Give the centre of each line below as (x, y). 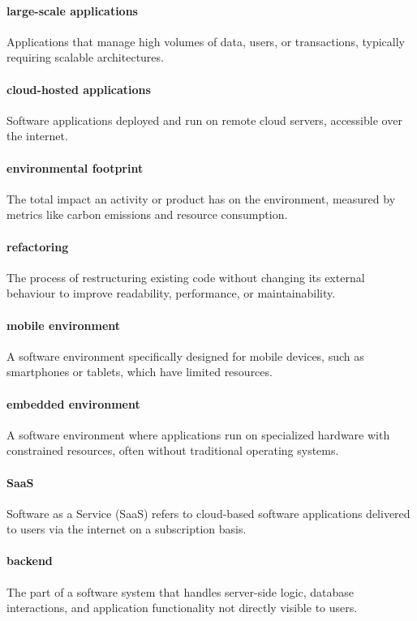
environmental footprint (75, 167)
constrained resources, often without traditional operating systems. (173, 450)
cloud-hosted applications (79, 89)
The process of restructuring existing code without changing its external (186, 277)
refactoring (38, 246)
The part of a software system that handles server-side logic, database (181, 591)
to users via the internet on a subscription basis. (127, 529)
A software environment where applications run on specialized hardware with (198, 434)
